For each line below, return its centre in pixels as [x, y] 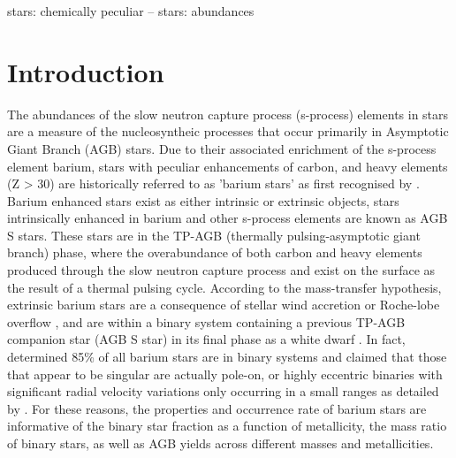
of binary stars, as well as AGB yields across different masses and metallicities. [220, 443]
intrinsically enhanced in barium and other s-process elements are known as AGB [228, 218]
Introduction [86, 71]
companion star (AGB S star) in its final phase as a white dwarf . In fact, [206, 339]
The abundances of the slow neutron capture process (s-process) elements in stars [228, 114]
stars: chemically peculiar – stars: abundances [131, 11]
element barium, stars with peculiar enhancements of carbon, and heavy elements [228, 166]
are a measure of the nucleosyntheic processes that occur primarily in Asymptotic [228, 131]
